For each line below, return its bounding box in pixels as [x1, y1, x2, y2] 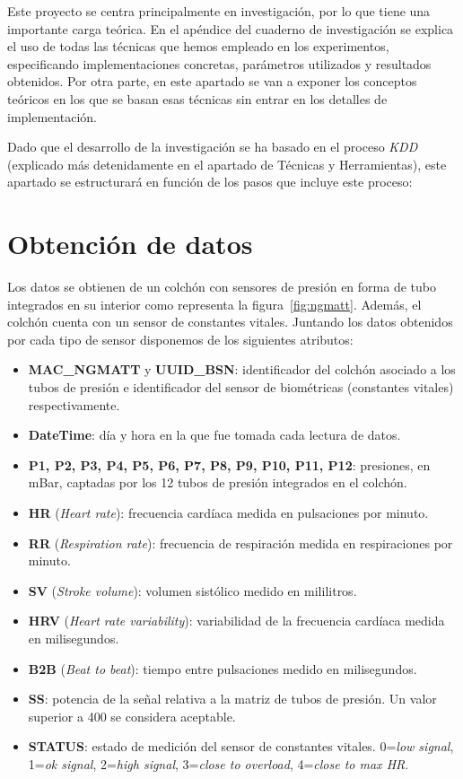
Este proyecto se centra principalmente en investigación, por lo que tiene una [7, 2, 431, 20]
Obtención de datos [7, 225, 253, 262]
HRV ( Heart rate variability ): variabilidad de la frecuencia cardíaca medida [28, 611, 445, 630]
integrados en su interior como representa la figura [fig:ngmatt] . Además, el [7, 294, 422, 313]
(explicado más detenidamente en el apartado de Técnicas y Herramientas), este [7, 154, 447, 173]
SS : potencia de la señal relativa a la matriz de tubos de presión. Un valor [28, 689, 437, 708]
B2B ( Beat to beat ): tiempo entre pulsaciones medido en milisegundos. [28, 659, 417, 678]
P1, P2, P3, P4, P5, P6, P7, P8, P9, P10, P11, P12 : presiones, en [28, 455, 431, 474]
